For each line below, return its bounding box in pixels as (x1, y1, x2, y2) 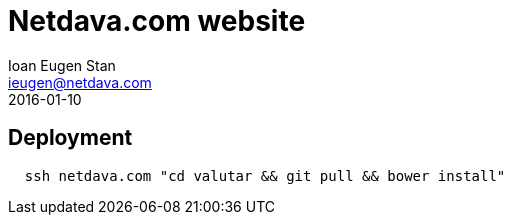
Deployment (8, 125, 133, 151)
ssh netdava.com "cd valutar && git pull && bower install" (24, 167, 506, 184)
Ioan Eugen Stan (8, 56, 116, 74)
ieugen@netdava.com (8, 73, 152, 91)
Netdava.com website (8, 4, 306, 38)
